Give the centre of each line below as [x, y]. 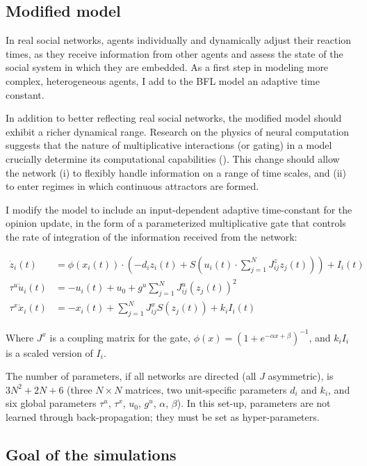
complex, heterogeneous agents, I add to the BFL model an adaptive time [163, 80]
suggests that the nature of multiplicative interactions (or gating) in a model [169, 145]
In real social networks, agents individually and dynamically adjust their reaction [179, 40]
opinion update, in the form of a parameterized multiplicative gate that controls [176, 223]
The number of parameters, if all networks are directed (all [131, 376]
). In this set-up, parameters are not [254, 403]
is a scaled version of [49, 352]
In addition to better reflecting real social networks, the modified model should [174, 118]
